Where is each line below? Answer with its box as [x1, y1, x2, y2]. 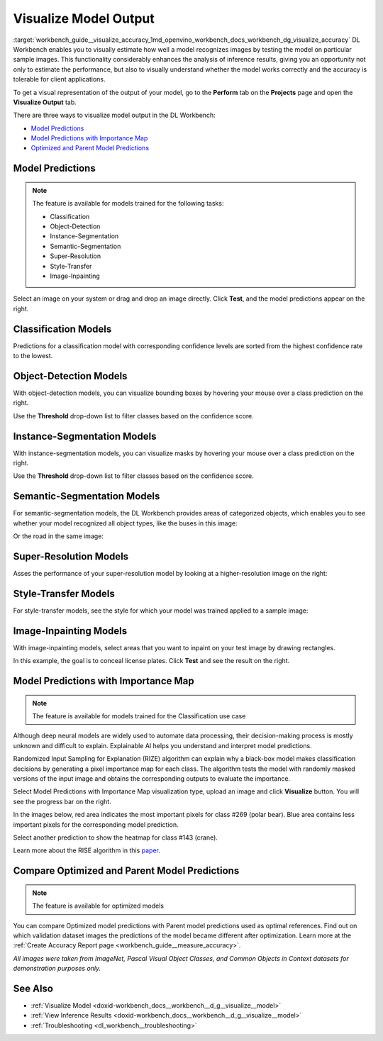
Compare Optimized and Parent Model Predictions [13, 865, 240, 877]
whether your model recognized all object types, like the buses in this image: [13, 518, 238, 528]
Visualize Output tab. [13, 98, 77, 106]
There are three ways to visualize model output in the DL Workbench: [13, 111, 216, 120]
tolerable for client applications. [13, 75, 106, 84]
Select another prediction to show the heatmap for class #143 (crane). [13, 833, 218, 842]
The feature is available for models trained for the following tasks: [32, 199, 224, 208]
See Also [13, 982, 53, 994]
